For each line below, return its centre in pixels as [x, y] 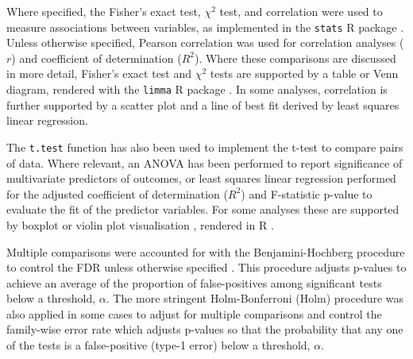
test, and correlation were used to [301, 11]
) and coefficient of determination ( [96, 58]
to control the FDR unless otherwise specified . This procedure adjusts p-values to [206, 267]
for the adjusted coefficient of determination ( [117, 193]
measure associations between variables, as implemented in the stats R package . [205, 27]
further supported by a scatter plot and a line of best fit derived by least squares [203, 104]
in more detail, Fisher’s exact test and [99, 73]
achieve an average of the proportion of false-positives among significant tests [194, 282]
